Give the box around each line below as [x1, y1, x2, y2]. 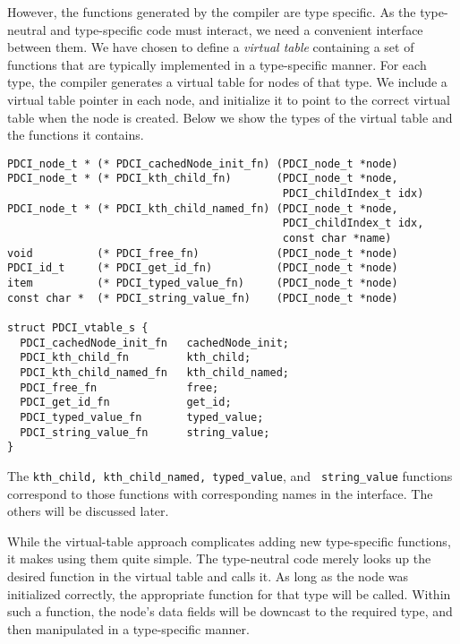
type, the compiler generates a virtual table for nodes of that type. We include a [7, 73, 447, 91]
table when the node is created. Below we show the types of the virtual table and [7, 107, 453, 126]
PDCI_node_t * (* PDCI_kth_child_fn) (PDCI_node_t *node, [7, 172, 398, 185]
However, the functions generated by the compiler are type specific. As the [7, 3, 416, 21]
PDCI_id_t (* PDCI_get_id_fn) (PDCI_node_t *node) [7, 262, 398, 275]
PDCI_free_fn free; [20, 381, 219, 394]
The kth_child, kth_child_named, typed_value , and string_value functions [7, 466, 453, 485]
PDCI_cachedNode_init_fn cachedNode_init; [20, 336, 289, 349]
